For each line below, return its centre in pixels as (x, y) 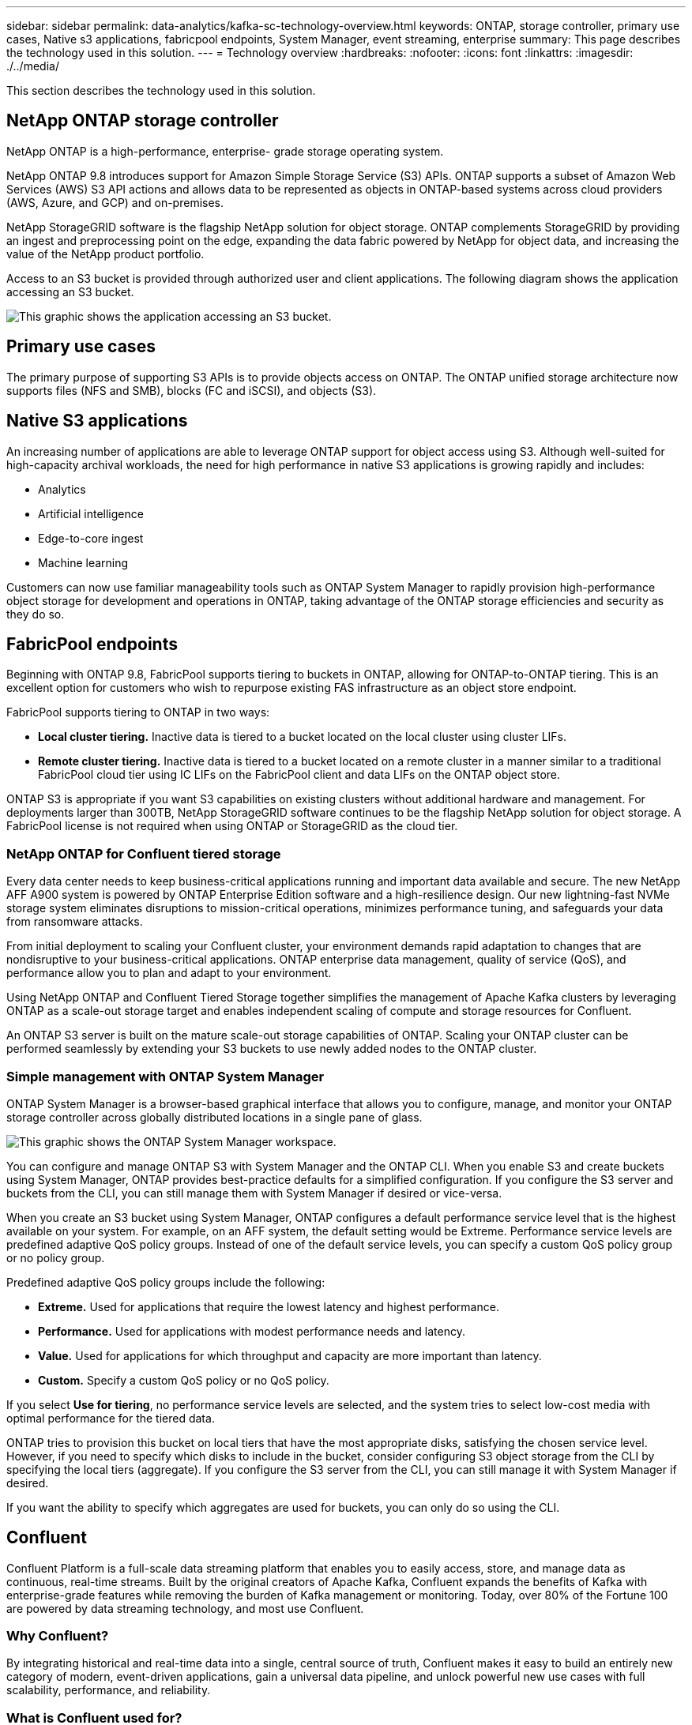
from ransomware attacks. (75, 922)
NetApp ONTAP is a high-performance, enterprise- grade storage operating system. (225, 151)
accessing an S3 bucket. (70, 291)
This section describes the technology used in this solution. (161, 90)
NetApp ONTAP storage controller (143, 121)
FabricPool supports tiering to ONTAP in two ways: (138, 712)
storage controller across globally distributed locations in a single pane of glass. (214, 1117)
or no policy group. (56, 1257)
